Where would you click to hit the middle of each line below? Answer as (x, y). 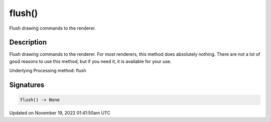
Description (28, 42)
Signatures (27, 85)
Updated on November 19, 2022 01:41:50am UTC (60, 113)
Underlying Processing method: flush (48, 71)
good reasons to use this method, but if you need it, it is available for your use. (90, 61)
